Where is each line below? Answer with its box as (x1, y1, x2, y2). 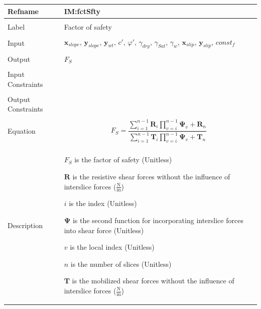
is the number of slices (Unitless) (70, 258, 172, 269)
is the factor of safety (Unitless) (74, 154, 172, 165)
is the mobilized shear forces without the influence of (72, 275, 234, 286)
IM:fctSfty (64, 6, 101, 16)
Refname (8, 6, 39, 16)
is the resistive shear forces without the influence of (72, 171, 230, 182)
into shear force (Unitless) (64, 225, 144, 235)
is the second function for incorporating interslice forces (72, 215, 243, 226)
